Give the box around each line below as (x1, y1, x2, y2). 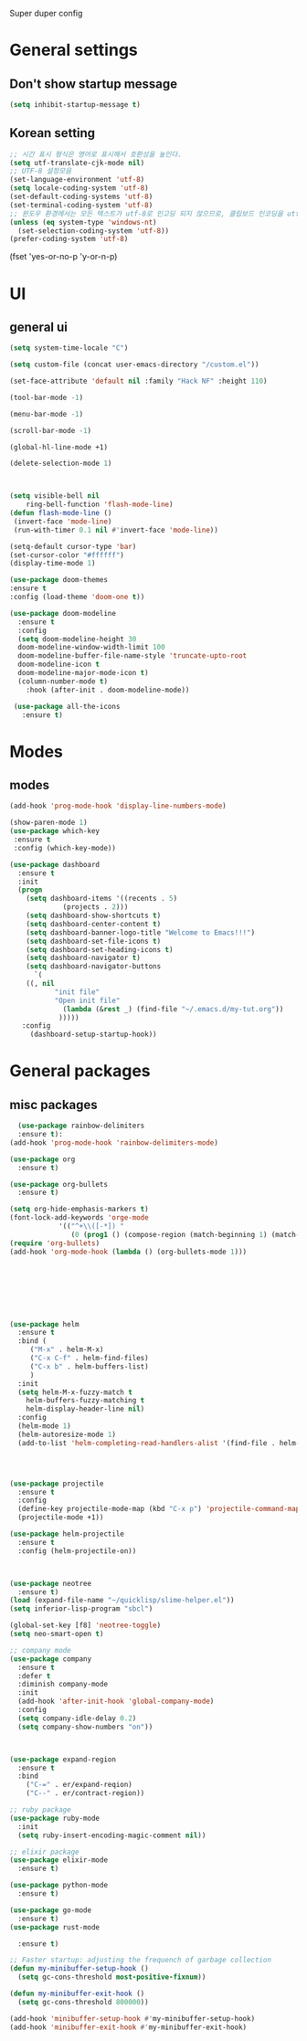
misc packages (9, 1096, 98, 1113)
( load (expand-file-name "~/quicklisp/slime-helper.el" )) (9, 1596, 235, 1605)
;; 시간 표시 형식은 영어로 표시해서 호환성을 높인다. (9, 150, 183, 159)
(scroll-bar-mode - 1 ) (9, 426, 92, 435)
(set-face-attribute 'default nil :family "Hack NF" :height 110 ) (9, 376, 268, 386)
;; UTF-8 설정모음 (9, 166, 72, 176)
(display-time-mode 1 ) (9, 559, 96, 568)
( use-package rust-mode (9, 1922, 101, 1931)
